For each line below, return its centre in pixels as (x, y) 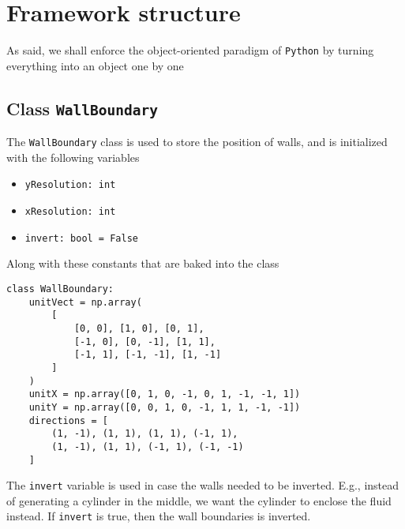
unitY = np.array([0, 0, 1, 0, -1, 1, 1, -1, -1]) (165, 407)
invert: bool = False (81, 238)
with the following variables (73, 157)
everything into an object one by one (95, 65)
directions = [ (68, 420)
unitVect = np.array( (85, 302)
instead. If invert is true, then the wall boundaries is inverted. (159, 516)
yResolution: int (70, 185)
